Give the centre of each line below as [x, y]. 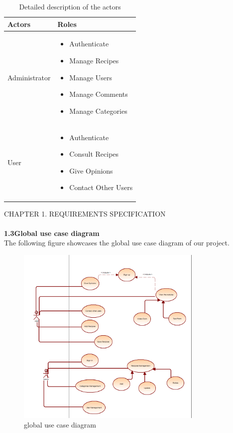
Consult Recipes [94, 154]
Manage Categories [98, 110]
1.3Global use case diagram [52, 233]
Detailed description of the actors [70, 6]
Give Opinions [91, 170]
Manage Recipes [94, 61]
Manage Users [91, 77]
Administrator [29, 77]
